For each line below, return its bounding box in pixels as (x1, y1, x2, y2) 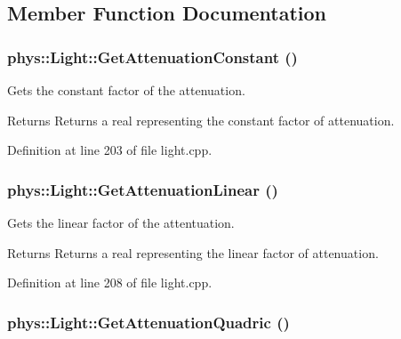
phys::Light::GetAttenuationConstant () (7, 45, 298, 68)
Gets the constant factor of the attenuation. (7, 81, 245, 99)
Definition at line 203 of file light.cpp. (7, 141, 213, 159)
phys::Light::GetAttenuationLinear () (7, 178, 278, 200)
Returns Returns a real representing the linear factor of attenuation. (7, 243, 379, 262)
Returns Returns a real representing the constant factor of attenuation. (7, 110, 395, 129)
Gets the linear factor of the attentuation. (7, 214, 235, 231)
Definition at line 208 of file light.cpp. (7, 273, 213, 292)
